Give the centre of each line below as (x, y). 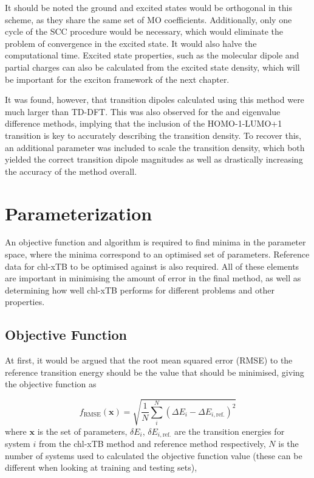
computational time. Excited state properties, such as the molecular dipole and (152, 55)
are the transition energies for (229, 431)
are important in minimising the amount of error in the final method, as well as (153, 278)
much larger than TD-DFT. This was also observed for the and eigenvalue (143, 111)
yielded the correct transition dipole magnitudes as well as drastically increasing (154, 159)
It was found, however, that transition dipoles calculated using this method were (155, 100)
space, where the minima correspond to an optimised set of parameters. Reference (157, 254)
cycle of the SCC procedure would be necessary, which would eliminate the (144, 31)
